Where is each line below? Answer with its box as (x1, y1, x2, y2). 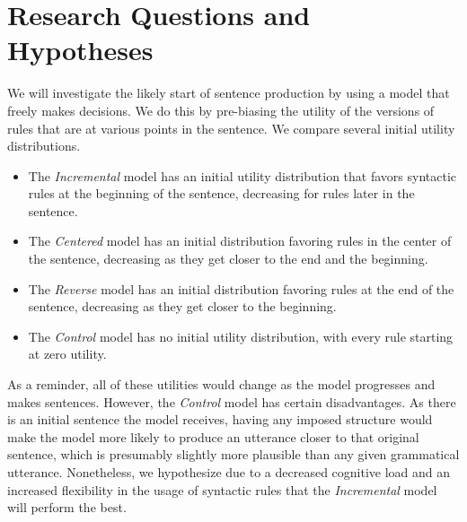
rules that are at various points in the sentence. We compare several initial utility (7, 118, 455, 137)
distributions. (7, 136, 81, 155)
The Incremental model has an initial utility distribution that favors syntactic (28, 166, 457, 185)
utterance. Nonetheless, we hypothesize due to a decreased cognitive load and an (7, 463, 451, 481)
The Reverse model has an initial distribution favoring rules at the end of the (28, 279, 454, 298)
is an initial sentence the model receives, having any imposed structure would (7, 410, 433, 429)
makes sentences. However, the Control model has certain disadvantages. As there (7, 392, 456, 411)
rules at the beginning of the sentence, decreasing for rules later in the (28, 184, 415, 203)
